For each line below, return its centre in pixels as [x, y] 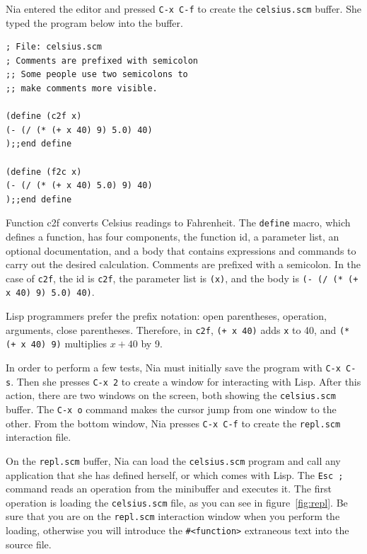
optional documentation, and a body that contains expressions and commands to [181, 250]
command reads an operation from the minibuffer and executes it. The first [169, 489]
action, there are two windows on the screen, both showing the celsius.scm [171, 395]
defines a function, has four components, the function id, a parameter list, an [173, 237]
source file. [29, 544]
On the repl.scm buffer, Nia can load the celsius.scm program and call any [173, 460]
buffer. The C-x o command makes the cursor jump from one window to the [171, 409]
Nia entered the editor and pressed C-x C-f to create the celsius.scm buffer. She [183, 8]
